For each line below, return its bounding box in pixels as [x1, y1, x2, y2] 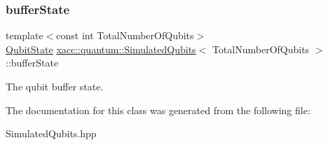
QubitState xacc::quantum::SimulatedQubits [6, 41, 196, 56]
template [6, 28, 43, 43]
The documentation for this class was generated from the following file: [6, 102, 310, 117]
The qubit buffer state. [6, 79, 104, 93]
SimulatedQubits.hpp [6, 126, 97, 141]
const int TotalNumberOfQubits [56, 28, 194, 43]
